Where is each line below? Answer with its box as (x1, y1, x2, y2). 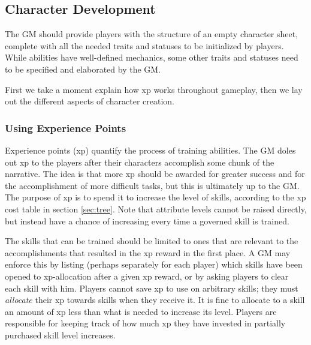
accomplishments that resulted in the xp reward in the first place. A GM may (5, 246, 291, 259)
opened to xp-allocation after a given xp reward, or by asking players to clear (5, 269, 289, 282)
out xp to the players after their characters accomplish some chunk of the (5, 155, 274, 168)
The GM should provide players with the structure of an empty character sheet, (5, 28, 298, 40)
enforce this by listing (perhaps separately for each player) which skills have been (5, 258, 303, 271)
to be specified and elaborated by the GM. (5, 62, 161, 75)
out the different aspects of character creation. (5, 95, 175, 107)
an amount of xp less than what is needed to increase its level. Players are (5, 305, 277, 317)
